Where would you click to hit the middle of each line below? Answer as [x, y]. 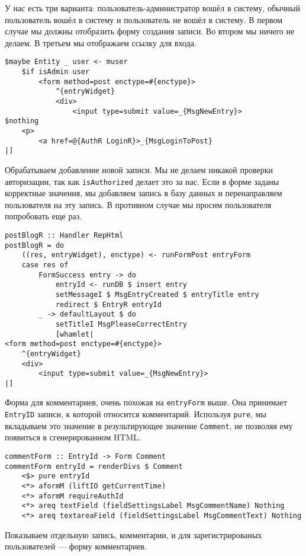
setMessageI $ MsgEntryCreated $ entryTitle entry [157, 294]
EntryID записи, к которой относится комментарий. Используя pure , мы [136, 414]
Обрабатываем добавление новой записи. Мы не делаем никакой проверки [139, 169]
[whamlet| [75, 334]
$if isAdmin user [56, 72]
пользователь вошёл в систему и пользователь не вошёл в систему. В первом [144, 19]
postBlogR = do [35, 245]
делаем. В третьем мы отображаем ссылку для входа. [101, 42]
